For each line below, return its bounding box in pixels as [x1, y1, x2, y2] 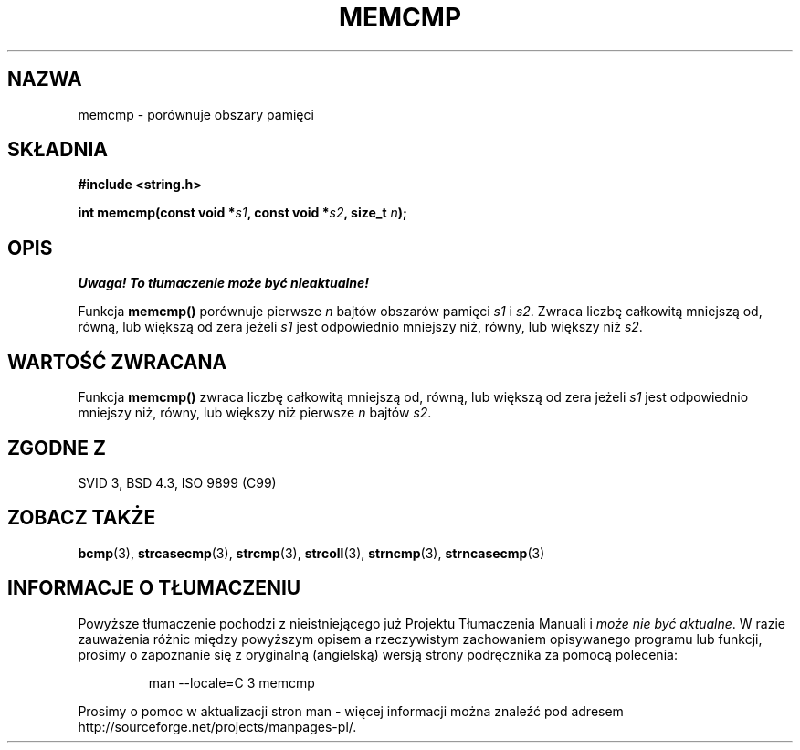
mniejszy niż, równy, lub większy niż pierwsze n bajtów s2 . [78, 405, 432, 421]
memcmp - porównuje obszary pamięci [78, 106, 314, 122]
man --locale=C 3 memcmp [148, 674, 315, 691]
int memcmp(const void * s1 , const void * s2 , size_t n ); [78, 205, 407, 221]
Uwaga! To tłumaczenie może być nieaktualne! [78, 275, 370, 291]
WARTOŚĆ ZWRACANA [7, 350, 227, 374]
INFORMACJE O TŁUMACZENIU [7, 576, 301, 600]
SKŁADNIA [7, 138, 108, 162]
